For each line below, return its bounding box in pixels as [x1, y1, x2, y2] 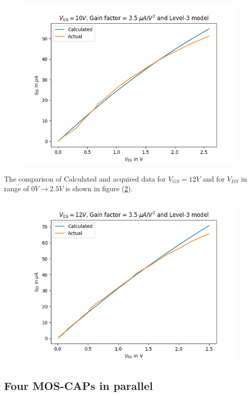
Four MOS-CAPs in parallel [4, 377, 153, 393]
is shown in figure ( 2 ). [65, 183, 133, 194]
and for [202, 173, 225, 184]
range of [4, 183, 29, 194]
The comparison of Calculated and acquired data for [4, 173, 166, 184]
